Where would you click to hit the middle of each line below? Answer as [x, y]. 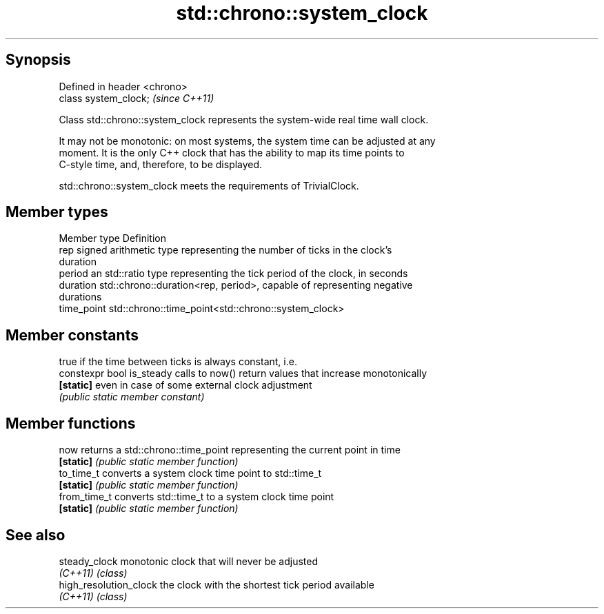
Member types [57, 212]
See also [36, 535]
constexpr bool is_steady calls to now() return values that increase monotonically [243, 373]
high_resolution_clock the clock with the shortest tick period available [217, 584]
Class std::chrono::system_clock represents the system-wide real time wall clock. [244, 119]
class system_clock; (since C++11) [137, 98]
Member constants [72, 335]
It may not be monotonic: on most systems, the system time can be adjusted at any [247, 141]
